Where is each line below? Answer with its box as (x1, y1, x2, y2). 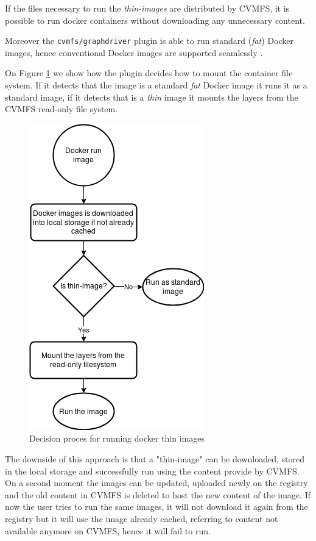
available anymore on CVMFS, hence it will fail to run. (5, 524, 211, 537)
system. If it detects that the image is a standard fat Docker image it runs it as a (5, 79, 307, 91)
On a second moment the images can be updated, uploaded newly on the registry (5, 476, 308, 489)
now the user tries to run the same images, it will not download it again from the (5, 500, 308, 513)
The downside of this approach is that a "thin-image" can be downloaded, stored (5, 453, 304, 465)
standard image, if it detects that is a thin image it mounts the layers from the (5, 90, 298, 103)
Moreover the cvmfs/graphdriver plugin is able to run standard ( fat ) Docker (5, 34, 293, 47)
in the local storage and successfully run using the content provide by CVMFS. (5, 464, 300, 477)
